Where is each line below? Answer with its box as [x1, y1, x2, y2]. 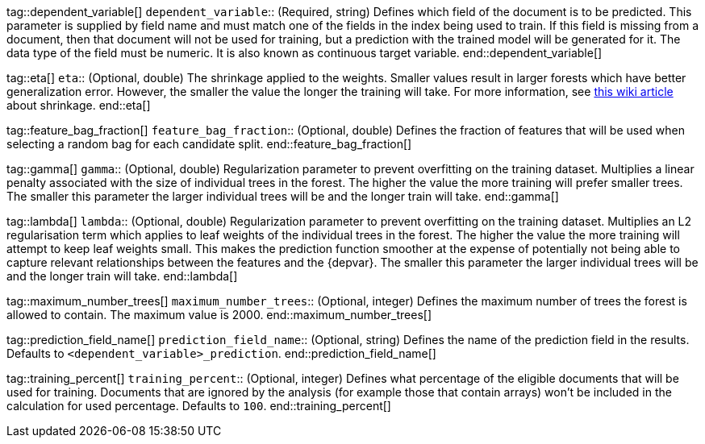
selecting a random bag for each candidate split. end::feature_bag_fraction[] [6, 137, 412, 151]
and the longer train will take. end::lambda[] [6, 269, 238, 283]
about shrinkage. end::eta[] [6, 98, 151, 112]
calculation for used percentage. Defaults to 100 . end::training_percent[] [6, 399, 391, 413]
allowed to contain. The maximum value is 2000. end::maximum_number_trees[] [6, 308, 432, 322]
